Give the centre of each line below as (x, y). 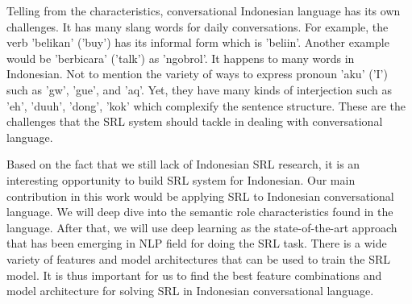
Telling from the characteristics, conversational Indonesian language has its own (204, 10)
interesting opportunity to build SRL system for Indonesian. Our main (181, 179)
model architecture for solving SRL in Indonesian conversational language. (190, 291)
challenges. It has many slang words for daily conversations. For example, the (198, 26)
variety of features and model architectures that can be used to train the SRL (199, 258)
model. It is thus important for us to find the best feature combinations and (194, 275)
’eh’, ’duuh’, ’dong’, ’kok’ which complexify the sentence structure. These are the (206, 105)
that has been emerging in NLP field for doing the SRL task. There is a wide (197, 243)
